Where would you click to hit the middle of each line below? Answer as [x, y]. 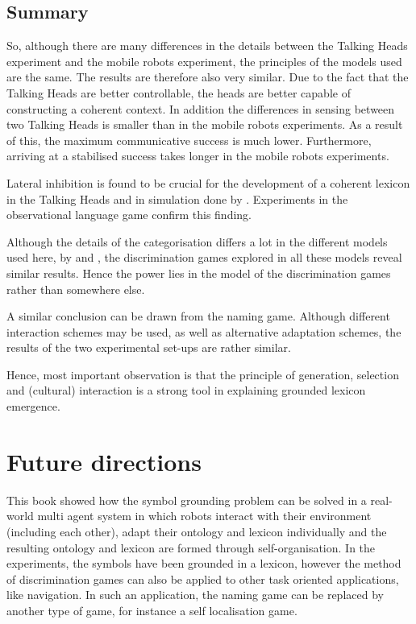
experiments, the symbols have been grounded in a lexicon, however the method [204, 563]
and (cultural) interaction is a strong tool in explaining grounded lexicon [186, 390]
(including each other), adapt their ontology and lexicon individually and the [197, 531]
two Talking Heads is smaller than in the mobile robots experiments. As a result [205, 124]
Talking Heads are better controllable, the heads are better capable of [179, 92]
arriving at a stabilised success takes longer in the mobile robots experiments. [198, 156]
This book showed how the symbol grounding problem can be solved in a [187, 500]
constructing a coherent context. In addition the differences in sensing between [201, 108]
